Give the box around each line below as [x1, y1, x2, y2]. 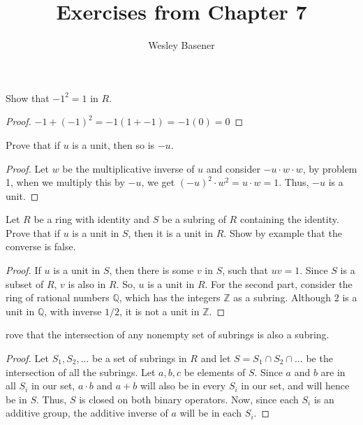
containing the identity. [239, 212, 339, 226]
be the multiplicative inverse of [62, 161, 195, 175]
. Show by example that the [223, 225, 342, 240]
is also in [68, 276, 106, 291]
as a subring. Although [233, 290, 332, 305]
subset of [6, 276, 44, 291]
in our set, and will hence [241, 378, 350, 393]
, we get [141, 175, 175, 189]
